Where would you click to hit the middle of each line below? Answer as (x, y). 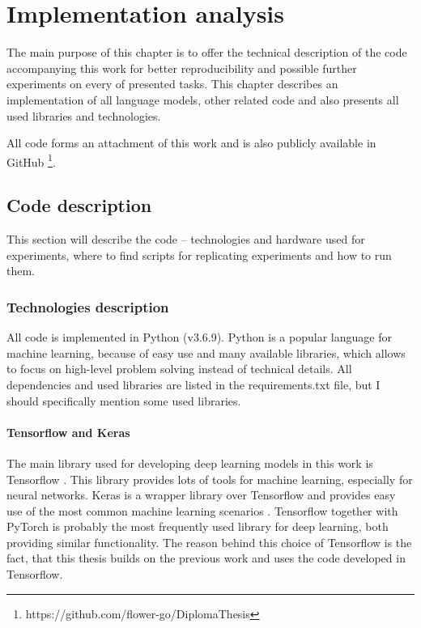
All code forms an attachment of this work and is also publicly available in (191, 143)
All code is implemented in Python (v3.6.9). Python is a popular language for (199, 337)
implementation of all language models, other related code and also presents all (203, 99)
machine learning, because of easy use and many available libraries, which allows (206, 352)
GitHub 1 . (31, 160)
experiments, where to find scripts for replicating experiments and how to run (199, 255)
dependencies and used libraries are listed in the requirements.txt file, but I (193, 384)
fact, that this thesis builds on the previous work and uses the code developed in (206, 558)
